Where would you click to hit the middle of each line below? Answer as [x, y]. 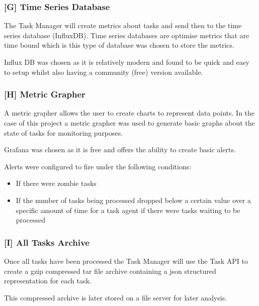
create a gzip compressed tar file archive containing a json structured [110, 271]
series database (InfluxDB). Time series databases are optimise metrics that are [127, 35]
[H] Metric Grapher [45, 94]
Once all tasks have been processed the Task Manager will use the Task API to [126, 261]
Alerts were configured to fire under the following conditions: [98, 166]
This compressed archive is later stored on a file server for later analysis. [116, 297]
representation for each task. [48, 281]
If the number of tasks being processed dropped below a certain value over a [133, 200]
